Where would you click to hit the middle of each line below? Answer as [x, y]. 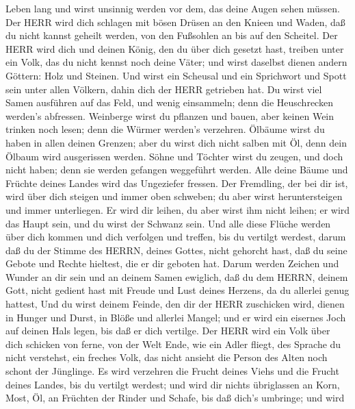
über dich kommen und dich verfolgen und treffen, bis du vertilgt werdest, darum [176, 237]
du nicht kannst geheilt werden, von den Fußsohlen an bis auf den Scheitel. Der [172, 35]
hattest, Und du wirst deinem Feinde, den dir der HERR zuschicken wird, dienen [175, 304]
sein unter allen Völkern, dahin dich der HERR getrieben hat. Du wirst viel [164, 89]
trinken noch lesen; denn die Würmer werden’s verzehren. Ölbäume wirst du [165, 129]
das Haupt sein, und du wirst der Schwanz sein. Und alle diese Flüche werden [168, 223]
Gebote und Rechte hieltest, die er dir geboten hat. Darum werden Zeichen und [172, 263]
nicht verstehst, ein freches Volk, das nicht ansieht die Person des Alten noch [167, 357]
